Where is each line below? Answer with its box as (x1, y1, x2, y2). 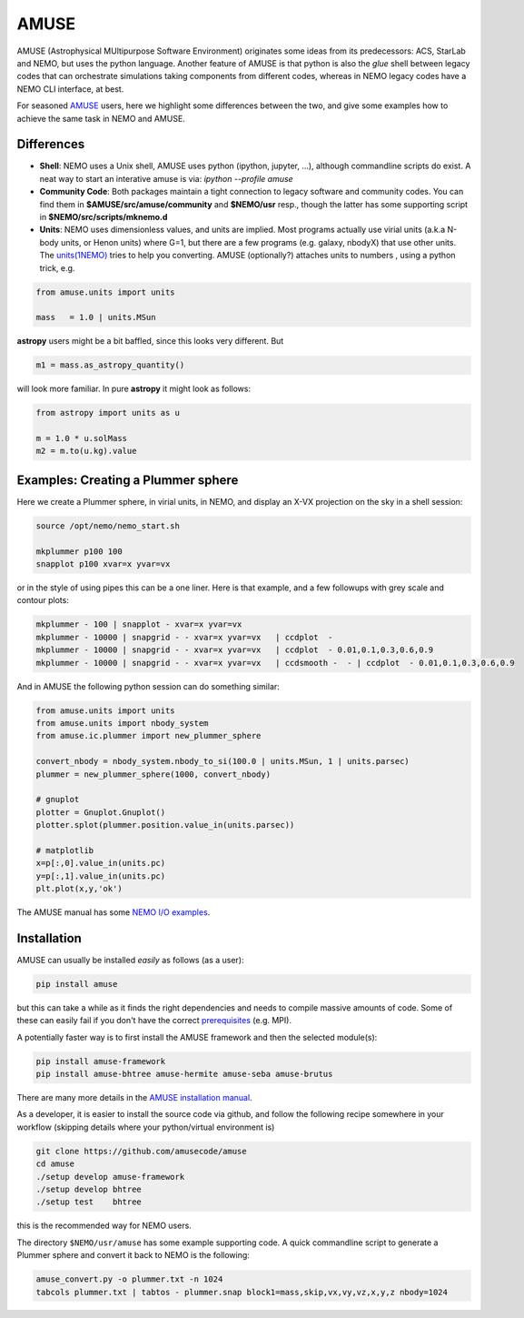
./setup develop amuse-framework (35, 1172, 185, 1182)
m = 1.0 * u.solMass (35, 433, 127, 444)
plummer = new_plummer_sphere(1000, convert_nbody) (35, 769, 272, 780)
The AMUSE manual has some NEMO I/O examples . (16, 907, 211, 918)
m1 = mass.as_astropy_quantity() (35, 360, 185, 370)
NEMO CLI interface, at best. (16, 83, 124, 95)
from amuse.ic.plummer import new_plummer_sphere (35, 730, 262, 741)
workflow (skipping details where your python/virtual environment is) (16, 1122, 275, 1132)
